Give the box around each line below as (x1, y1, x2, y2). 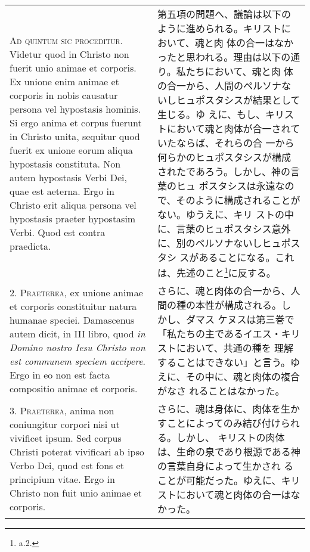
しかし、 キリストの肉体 (176, 430, 285, 445)
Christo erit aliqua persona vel (10, 198, 137, 212)
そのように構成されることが (176, 193, 300, 207)
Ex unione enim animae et (10, 75, 119, 89)
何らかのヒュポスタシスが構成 (157, 150, 292, 164)
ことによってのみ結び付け (167, 416, 281, 430)
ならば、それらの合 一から (176, 136, 294, 150)
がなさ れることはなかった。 (157, 384, 285, 398)
